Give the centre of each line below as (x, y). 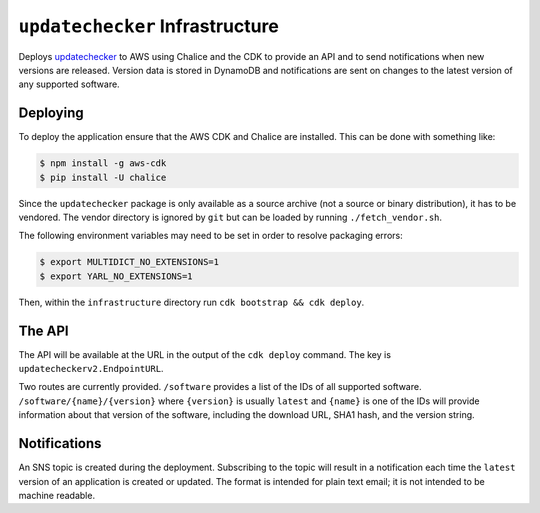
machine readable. (56, 495)
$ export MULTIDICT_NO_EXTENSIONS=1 (129, 262)
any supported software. (69, 84)
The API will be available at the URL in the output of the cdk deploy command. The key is (205, 354)
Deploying (51, 113)
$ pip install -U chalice (103, 177)
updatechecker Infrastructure (148, 26)
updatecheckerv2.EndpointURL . (91, 369)
